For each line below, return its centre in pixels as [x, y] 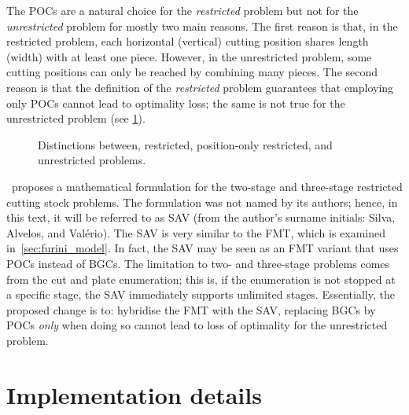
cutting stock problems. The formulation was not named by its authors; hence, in [202, 202]
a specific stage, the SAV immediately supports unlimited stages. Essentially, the [201, 294]
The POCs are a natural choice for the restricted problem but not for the [182, 10]
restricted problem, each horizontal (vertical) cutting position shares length [188, 41]
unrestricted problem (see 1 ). [76, 118]
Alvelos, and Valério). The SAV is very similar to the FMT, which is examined [196, 232]
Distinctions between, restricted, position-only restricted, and [185, 144]
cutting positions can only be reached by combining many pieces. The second [192, 72]
